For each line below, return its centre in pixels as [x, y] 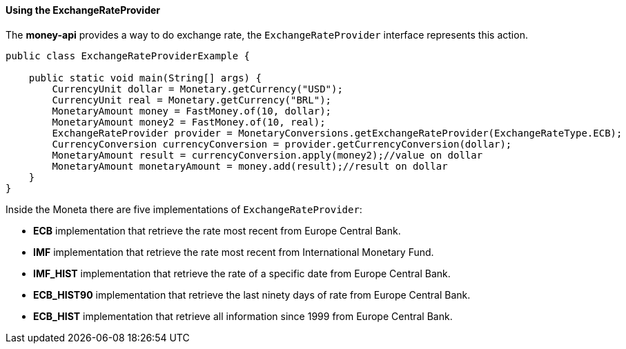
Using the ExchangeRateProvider [83, 10]
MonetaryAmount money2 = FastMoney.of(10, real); [189, 122]
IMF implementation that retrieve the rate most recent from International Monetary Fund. [234, 252]
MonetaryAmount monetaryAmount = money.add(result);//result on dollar [250, 166]
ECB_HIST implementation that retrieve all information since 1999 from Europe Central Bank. [243, 316]
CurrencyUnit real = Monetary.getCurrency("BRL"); [192, 100]
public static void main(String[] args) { [145, 78]
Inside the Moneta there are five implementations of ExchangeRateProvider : [184, 209]
